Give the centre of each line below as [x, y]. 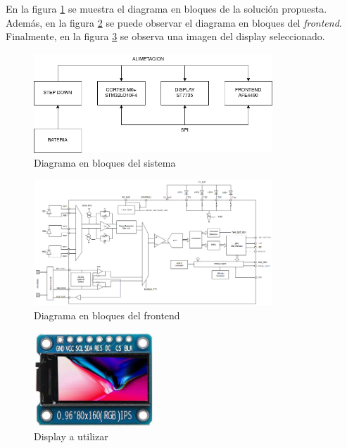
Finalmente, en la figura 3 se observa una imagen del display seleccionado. [165, 36]
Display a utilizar [71, 436]
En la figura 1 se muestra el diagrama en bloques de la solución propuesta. [166, 8]
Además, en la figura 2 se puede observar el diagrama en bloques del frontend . [174, 22]
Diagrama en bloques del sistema [105, 163]
